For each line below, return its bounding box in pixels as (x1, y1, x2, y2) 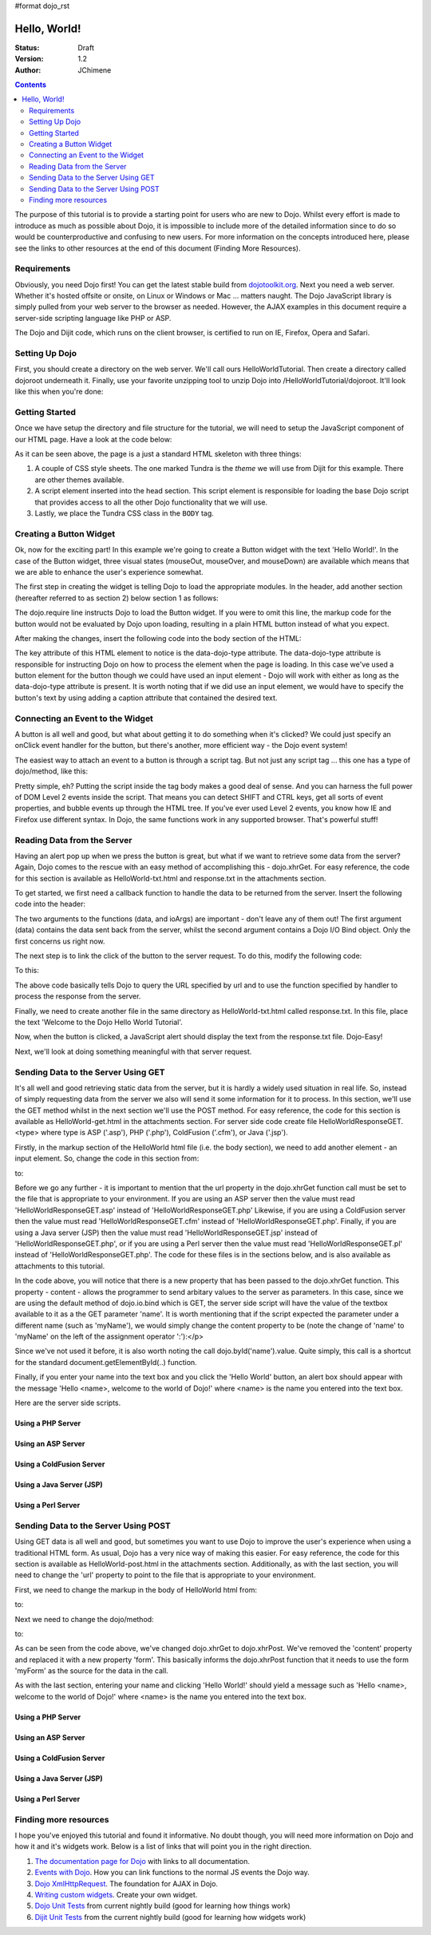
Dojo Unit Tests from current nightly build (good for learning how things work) (34, 1901, 291, 1911)
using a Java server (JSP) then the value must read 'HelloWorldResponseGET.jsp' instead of (14, 1228, 318, 1237)
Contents (14, 80, 47, 89)
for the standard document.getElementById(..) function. (14, 1357, 197, 1367)
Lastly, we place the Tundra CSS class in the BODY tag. (34, 508, 215, 518)
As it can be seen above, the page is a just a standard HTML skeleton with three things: (14, 449, 302, 459)
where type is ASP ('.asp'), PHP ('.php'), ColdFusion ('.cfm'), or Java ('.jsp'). (40, 1128, 289, 1138)
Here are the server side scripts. (14, 1398, 121, 1408)
